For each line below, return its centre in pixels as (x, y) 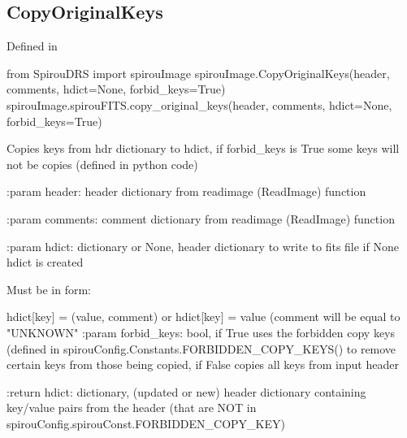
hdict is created (45, 262)
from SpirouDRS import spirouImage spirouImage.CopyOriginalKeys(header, (198, 73)
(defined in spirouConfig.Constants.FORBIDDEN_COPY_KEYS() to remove (201, 348)
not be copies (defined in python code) (102, 164)
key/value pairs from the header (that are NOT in (132, 408)
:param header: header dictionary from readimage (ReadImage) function (186, 191)
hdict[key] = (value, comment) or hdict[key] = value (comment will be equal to (203, 317)
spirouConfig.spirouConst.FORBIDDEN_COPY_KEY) (146, 423)
